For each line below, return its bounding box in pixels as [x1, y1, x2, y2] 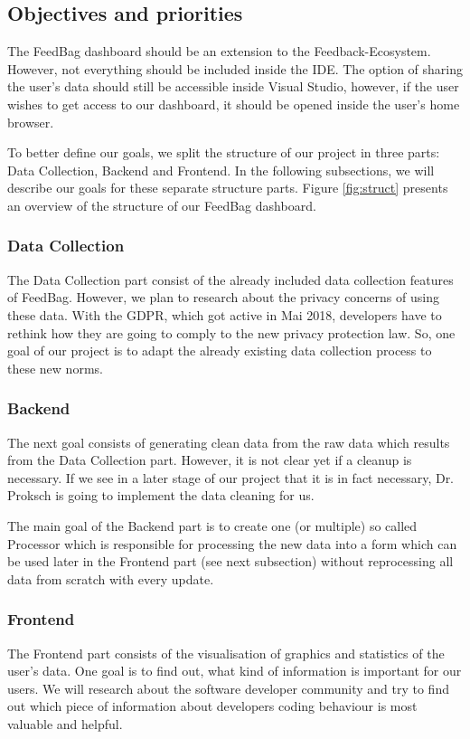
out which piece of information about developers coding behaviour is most [7, 696, 418, 715]
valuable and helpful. [7, 714, 123, 733]
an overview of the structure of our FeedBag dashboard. [7, 195, 316, 214]
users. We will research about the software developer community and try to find [7, 678, 449, 697]
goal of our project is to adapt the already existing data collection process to [7, 341, 432, 360]
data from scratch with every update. [7, 569, 214, 588]
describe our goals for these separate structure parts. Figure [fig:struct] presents [7, 178, 448, 197]
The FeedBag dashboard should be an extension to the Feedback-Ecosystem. [7, 42, 431, 61]
